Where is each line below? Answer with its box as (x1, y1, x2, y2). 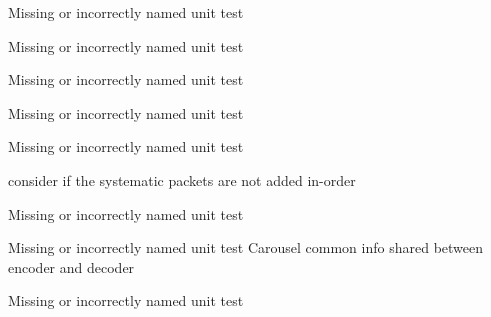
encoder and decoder (8, 256, 135, 277)
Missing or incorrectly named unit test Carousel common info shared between (8, 237, 484, 258)
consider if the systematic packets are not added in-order (8, 169, 356, 190)
